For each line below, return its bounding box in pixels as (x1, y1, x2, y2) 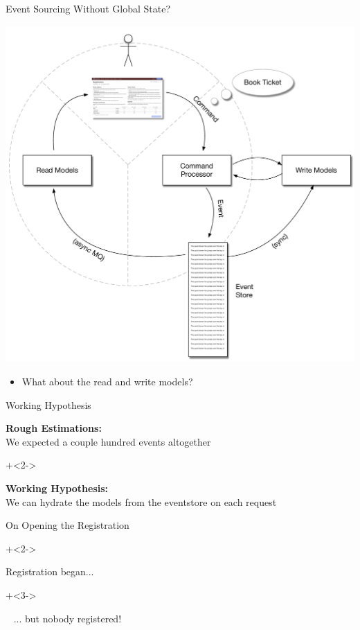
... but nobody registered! (13, 611, 122, 625)
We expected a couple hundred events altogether (6, 434, 211, 448)
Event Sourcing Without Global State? (6, 1, 170, 15)
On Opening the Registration (6, 518, 129, 532)
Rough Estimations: (6, 421, 102, 435)
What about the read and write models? (21, 374, 193, 388)
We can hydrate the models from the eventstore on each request (6, 494, 277, 509)
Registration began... (6, 564, 94, 579)
